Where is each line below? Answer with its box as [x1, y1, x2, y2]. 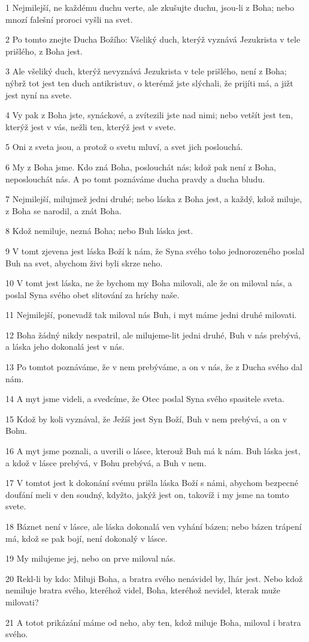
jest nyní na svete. [5, 88, 72, 101]
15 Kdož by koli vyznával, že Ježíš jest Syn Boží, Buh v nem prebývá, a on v [5, 412, 287, 425]
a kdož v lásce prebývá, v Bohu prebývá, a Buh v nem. [5, 456, 207, 469]
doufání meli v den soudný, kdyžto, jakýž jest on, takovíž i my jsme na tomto [5, 488, 289, 500]
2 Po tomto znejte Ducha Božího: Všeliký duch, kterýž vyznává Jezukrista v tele [5, 33, 301, 46]
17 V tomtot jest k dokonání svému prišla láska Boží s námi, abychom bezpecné [5, 476, 299, 489]
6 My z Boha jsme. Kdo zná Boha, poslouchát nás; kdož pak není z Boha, [5, 160, 276, 173]
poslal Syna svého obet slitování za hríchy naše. [5, 288, 180, 301]
